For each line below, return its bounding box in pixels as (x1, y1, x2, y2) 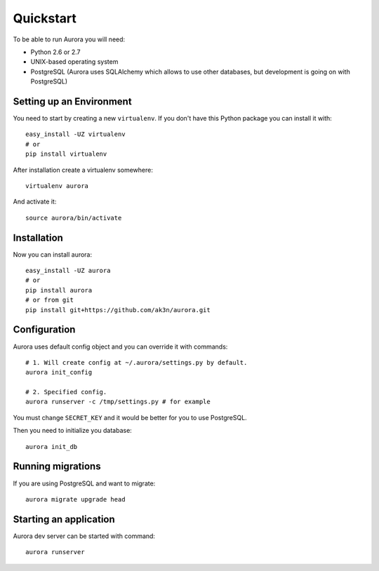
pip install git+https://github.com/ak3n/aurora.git (25, 306, 211, 314)
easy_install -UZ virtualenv (25, 130, 126, 138)
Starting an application (13, 513, 115, 525)
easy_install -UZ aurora (25, 267, 111, 275)
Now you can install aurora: (13, 250, 93, 259)
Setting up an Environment (13, 95, 133, 107)
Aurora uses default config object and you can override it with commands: (13, 342, 228, 351)
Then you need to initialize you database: (13, 426, 133, 435)
